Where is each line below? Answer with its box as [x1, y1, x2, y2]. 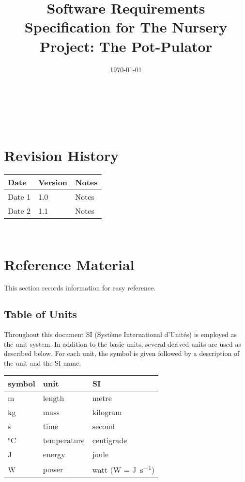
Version [38, 177, 68, 188]
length [43, 392, 64, 404]
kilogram [92, 406, 122, 418]
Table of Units [4, 306, 77, 321]
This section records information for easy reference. [4, 283, 156, 293]
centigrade [92, 434, 127, 446]
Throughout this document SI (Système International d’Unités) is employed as [4, 329, 237, 339]
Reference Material [4, 255, 135, 274]
